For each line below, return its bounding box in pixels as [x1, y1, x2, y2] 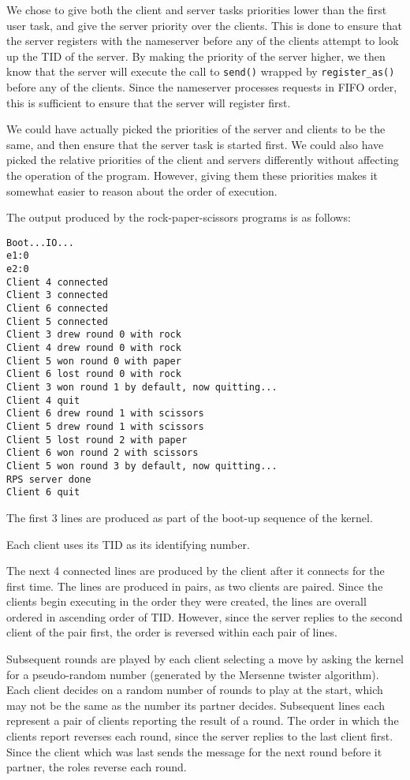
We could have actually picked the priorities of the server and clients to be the [6, 121, 386, 137]
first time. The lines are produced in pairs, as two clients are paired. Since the [6, 577, 383, 594]
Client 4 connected [6, 276, 108, 288]
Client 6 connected [6, 303, 108, 315]
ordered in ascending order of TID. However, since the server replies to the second [6, 608, 403, 625]
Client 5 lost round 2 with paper [6, 434, 188, 446]
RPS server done [6, 473, 91, 485]
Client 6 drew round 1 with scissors [6, 408, 204, 420]
